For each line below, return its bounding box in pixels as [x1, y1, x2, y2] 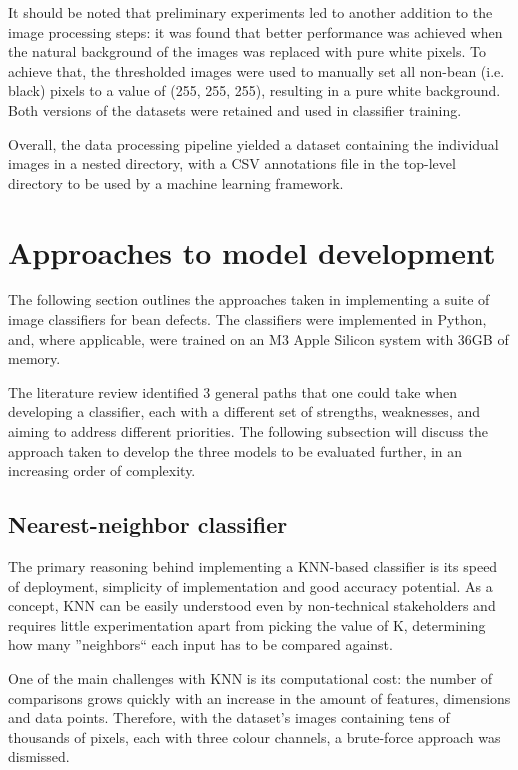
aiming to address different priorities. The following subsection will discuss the [8, 421, 488, 442]
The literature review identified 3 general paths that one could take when [8, 381, 458, 402]
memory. [8, 348, 61, 369]
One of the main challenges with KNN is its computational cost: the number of [8, 667, 493, 688]
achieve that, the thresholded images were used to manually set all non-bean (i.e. [8, 60, 505, 81]
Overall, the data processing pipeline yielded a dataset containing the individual [8, 133, 499, 154]
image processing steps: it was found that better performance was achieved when [8, 21, 503, 42]
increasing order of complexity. [8, 460, 196, 481]
